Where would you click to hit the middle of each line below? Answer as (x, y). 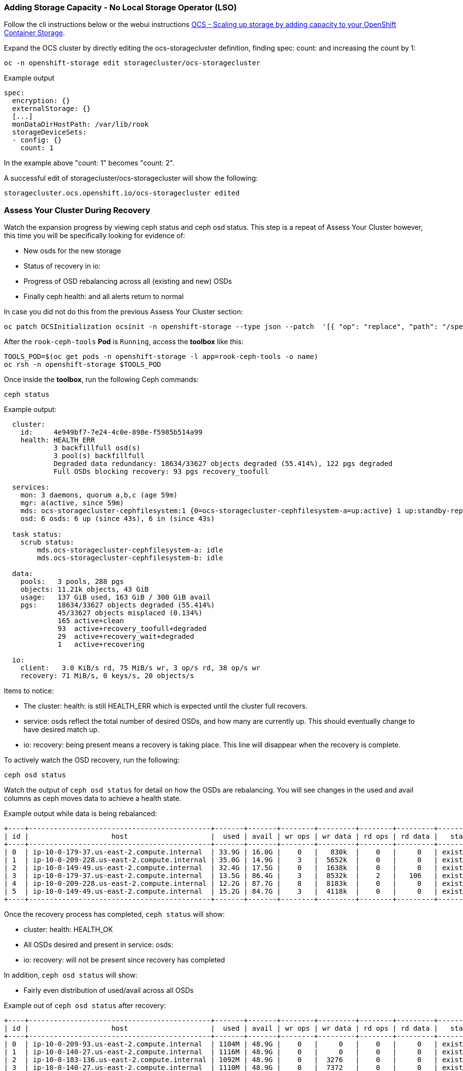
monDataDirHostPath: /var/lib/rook (80, 124)
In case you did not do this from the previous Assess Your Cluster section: (124, 312)
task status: (37, 535)
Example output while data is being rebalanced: (81, 814)
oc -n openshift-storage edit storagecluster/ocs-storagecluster (132, 63)
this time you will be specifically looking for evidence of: (95, 236)
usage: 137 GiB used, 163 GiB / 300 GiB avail (116, 597)
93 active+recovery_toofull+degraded (132, 629)
